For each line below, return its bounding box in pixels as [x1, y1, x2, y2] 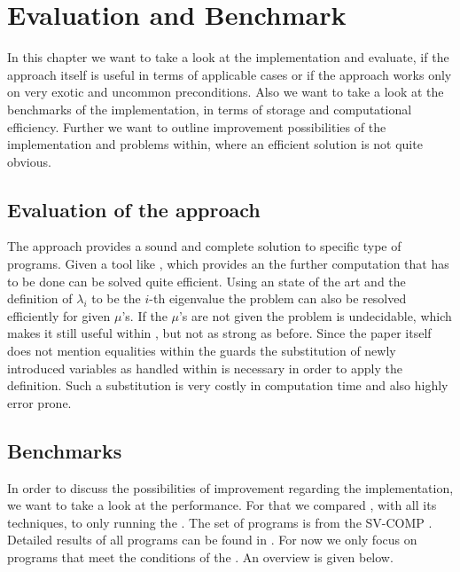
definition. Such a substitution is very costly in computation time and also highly [7, 376, 448, 395]
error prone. [7, 393, 72, 411]
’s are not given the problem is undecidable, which [178, 306, 452, 325]
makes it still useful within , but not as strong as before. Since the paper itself [7, 324, 432, 342]
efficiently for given [7, 306, 111, 325]
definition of [7, 289, 73, 308]
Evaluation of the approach [7, 195, 261, 223]
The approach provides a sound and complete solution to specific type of [7, 237, 402, 255]
